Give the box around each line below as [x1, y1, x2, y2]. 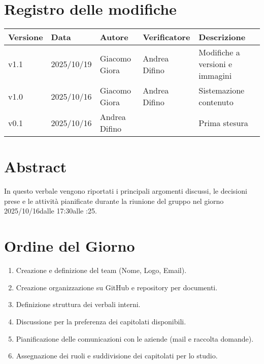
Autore [100, 31, 128, 43]
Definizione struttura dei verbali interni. [16, 299, 141, 310]
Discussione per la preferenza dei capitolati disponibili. [16, 316, 186, 326]
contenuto [199, 96, 234, 108]
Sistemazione [199, 84, 245, 97]
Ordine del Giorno [4, 235, 135, 256]
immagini [199, 70, 232, 82]
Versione [8, 31, 43, 43]
